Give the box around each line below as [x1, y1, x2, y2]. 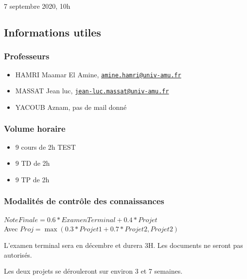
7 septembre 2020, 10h [4, 1, 71, 11]
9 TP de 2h [15, 174, 50, 184]
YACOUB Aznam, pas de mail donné [15, 102, 127, 112]
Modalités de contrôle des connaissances [4, 195, 164, 207]
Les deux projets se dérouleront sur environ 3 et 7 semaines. [4, 266, 183, 276]
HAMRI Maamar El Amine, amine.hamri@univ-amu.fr [15, 69, 181, 79]
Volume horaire [4, 122, 66, 135]
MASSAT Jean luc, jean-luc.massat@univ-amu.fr [15, 86, 169, 96]
